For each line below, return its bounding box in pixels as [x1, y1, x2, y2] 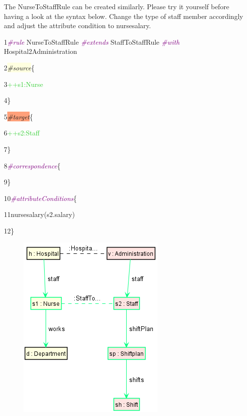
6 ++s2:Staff [4, 128, 40, 138]
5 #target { [4, 111, 33, 121]
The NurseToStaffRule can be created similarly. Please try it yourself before [4, 1, 230, 11]
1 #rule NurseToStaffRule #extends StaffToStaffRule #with [4, 36, 180, 47]
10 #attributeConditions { [4, 193, 77, 203]
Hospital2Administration [4, 46, 77, 56]
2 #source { [4, 62, 35, 72]
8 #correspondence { [4, 160, 61, 170]
